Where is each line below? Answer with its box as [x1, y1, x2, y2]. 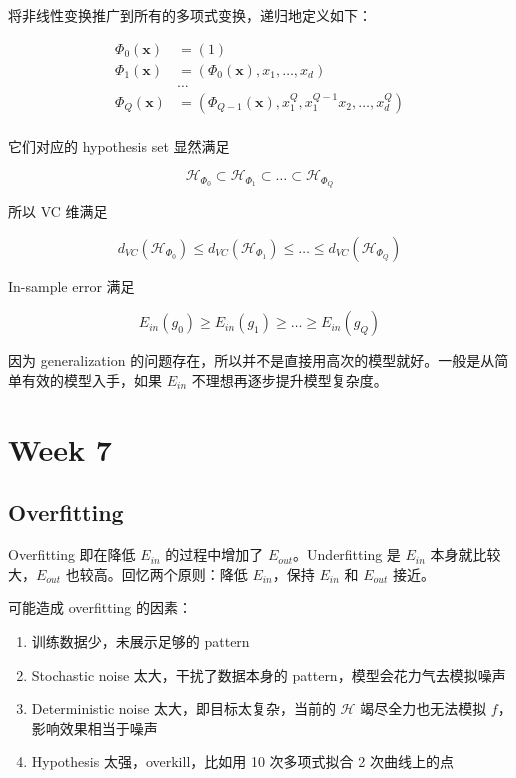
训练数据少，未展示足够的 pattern [31, 630, 250, 651]
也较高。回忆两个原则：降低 [65, 563, 248, 584]
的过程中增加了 [165, 544, 264, 565]
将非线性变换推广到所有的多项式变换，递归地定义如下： [8, 5, 372, 25]
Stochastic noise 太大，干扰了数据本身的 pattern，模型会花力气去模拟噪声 [31, 664, 506, 685]
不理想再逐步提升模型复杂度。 [191, 369, 388, 390]
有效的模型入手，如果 [21, 369, 162, 390]
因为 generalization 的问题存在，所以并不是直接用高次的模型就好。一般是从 [8, 350, 495, 371]
